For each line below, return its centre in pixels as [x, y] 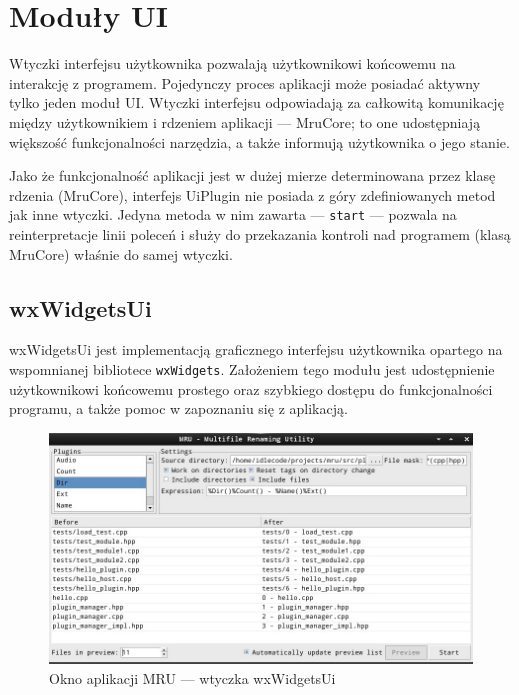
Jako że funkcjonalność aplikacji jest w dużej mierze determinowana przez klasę [252, 175]
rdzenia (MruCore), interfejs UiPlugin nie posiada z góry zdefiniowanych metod [252, 194]
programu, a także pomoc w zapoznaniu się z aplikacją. [178, 408]
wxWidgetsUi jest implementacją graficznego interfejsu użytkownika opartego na [256, 349]
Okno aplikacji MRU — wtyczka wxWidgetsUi [192, 677]
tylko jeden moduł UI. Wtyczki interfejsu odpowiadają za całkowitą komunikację [256, 102]
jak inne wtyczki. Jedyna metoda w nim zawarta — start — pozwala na [233, 214]
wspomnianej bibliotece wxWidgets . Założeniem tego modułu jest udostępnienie [252, 368]
